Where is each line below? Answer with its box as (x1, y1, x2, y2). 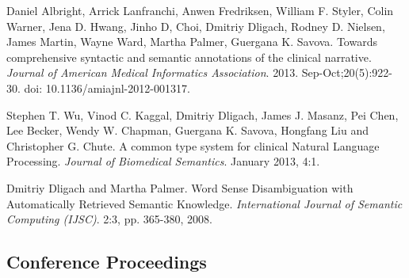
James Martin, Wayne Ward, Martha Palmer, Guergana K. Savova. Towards (6, 33, 377, 50)
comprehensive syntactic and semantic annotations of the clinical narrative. (6, 48, 372, 65)
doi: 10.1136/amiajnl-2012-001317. (24, 79, 190, 96)
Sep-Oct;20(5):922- (301, 64, 393, 81)
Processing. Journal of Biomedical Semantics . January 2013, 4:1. (6, 153, 320, 169)
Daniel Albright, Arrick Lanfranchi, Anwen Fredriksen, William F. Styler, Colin (6, 2, 394, 18)
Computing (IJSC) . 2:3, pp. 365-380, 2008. (6, 211, 212, 227)
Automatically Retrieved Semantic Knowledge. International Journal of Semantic (6, 195, 403, 211)
